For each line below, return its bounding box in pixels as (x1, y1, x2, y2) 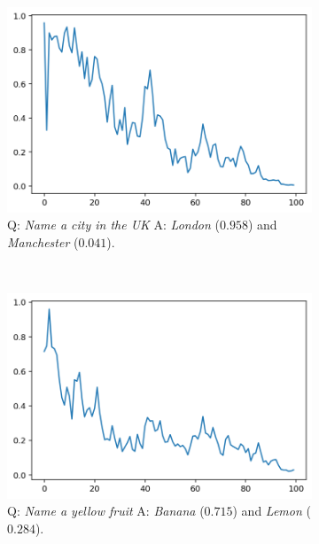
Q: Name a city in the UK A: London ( (7, 215, 220, 234)
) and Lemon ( (232, 501, 311, 520)
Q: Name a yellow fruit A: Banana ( (7, 501, 205, 520)
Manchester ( (7, 232, 79, 251)
